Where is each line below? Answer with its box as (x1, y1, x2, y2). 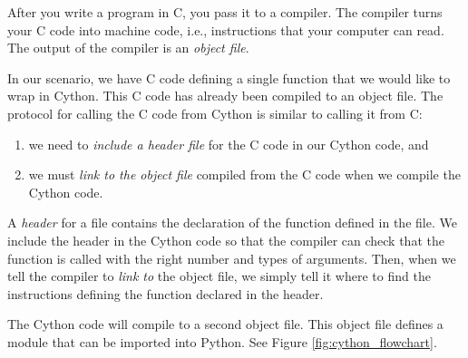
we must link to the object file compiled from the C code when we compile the (28, 165, 461, 184)
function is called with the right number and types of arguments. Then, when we (7, 248, 456, 267)
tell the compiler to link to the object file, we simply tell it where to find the (7, 266, 431, 285)
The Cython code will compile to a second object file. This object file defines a (7, 314, 444, 334)
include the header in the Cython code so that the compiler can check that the (7, 230, 444, 249)
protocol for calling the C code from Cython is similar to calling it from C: (7, 103, 423, 122)
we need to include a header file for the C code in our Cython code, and (28, 134, 429, 153)
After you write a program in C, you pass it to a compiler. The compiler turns (7, 3, 443, 21)
